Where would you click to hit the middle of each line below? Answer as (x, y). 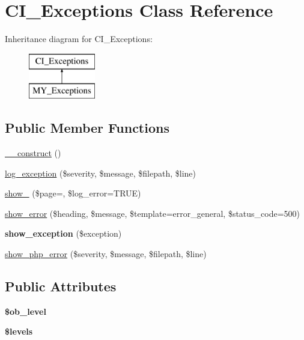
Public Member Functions (87, 128)
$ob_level (26, 311)
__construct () (33, 153)
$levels (19, 331)
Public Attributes (61, 286)
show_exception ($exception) (63, 233)
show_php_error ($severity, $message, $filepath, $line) (106, 254)
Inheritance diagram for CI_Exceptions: (79, 39)
